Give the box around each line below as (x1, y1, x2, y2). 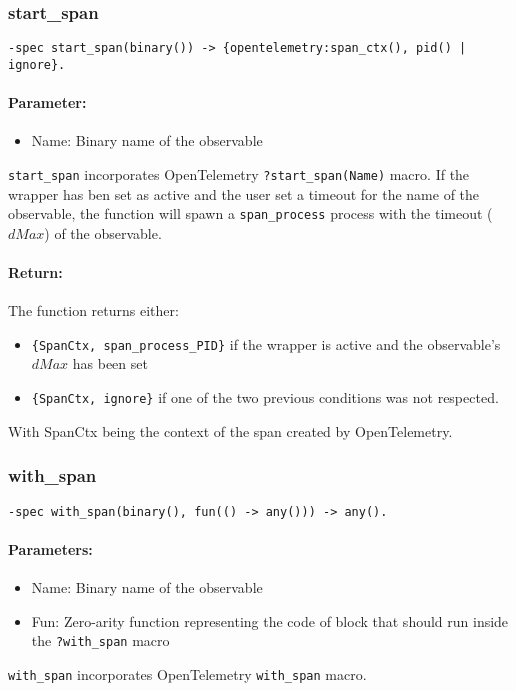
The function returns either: (8, 300, 179, 321)
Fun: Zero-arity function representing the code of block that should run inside (31, 610, 509, 631)
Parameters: (8, 538, 93, 559)
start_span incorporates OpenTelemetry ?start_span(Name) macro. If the (8, 163, 470, 184)
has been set (72, 353, 148, 374)
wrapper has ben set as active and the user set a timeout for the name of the (8, 183, 480, 204)
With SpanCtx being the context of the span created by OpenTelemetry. (8, 420, 453, 441)
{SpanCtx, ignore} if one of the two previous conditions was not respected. (31, 387, 499, 408)
